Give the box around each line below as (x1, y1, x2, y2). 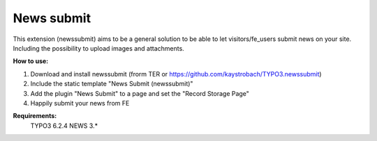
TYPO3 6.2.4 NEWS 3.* (30, 122, 98, 130)
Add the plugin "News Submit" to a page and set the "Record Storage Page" (30, 89, 249, 97)
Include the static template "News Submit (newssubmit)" (30, 80, 193, 88)
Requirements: (13, 112, 57, 120)
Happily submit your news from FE (30, 99, 130, 107)
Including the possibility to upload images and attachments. (13, 44, 184, 52)
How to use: (13, 57, 49, 65)
